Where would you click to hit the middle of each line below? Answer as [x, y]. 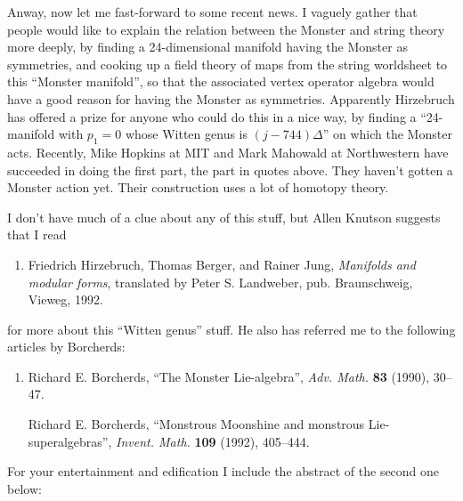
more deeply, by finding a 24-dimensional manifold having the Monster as [207, 47]
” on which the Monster [387, 134]
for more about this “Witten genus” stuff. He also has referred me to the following [231, 329]
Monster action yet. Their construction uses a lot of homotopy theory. [198, 187]
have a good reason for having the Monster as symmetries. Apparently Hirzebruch [231, 98]
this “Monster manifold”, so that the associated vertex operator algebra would [221, 81]
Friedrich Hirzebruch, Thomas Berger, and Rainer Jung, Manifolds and [222, 264]
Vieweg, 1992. [65, 299]
